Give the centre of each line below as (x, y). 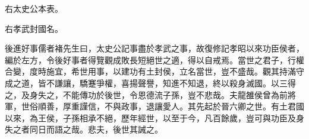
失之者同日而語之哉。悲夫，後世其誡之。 (84, 129)
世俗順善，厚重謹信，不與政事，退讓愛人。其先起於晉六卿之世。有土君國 (163, 106)
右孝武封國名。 (34, 28)
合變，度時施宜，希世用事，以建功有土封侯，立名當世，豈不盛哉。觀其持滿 (150, 71)
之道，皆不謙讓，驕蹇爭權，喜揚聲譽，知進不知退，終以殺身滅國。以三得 (154, 83)
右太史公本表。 (34, 8)
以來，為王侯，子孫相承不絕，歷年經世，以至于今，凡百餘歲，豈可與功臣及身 (154, 117)
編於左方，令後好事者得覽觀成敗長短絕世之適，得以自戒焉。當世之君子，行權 (154, 59)
